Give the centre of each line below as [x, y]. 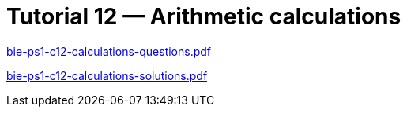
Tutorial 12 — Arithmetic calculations [204, 16]
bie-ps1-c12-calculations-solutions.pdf [107, 75]
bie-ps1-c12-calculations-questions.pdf [109, 51]
